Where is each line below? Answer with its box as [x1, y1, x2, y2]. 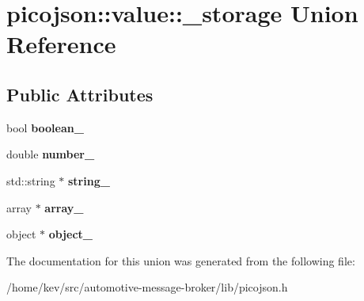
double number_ [6, 146, 95, 162]
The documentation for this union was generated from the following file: [6, 252, 355, 269]
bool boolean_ [6, 119, 84, 135]
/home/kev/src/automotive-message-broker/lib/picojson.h [6, 279, 288, 295]
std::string [6, 172, 55, 189]
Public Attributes [6, 82, 154, 106]
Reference [6, 28, 116, 60]
